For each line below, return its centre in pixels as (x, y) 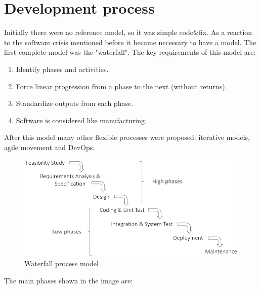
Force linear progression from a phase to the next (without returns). (121, 86)
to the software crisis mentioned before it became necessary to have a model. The (130, 42)
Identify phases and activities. (62, 69)
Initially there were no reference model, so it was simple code (99, 32)
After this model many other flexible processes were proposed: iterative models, (127, 137)
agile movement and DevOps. (50, 147)
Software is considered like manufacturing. (81, 120)
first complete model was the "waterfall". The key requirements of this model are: (130, 52)
